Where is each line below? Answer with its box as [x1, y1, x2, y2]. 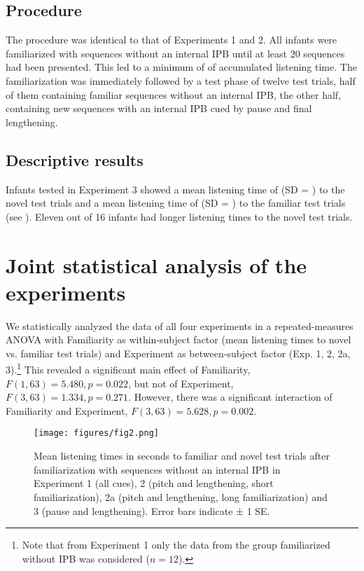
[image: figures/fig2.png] [34, 428, 159, 439]
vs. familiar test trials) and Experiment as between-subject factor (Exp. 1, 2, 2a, [6, 345, 351, 360]
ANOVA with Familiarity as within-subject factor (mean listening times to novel [6, 332, 351, 347]
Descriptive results [6, 149, 143, 170]
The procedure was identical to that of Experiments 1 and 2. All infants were [6, 32, 337, 47]
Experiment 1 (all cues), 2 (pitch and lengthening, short [34, 476, 274, 490]
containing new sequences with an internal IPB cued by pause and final [6, 101, 312, 116]
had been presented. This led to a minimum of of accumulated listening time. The [6, 60, 357, 74]
